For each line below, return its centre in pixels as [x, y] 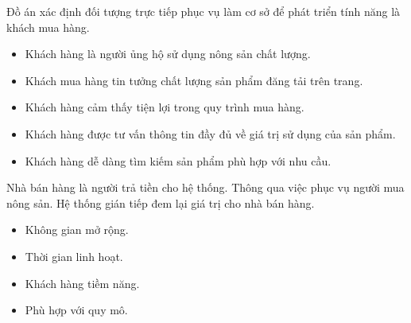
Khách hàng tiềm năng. [82, 283]
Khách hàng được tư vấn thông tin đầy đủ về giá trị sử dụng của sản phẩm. [210, 133]
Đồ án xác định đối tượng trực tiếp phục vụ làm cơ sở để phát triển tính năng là [204, 11]
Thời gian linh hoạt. [74, 256]
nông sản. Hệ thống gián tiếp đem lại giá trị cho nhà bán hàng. [161, 202]
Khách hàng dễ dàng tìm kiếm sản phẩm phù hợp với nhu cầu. [178, 160]
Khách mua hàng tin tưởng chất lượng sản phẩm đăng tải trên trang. [194, 80]
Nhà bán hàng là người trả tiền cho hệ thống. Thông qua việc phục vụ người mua [205, 187]
